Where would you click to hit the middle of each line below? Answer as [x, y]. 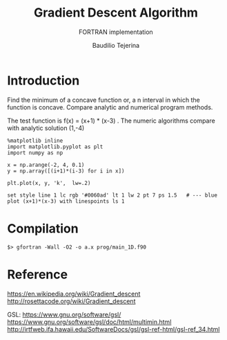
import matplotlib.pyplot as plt [55, 147]
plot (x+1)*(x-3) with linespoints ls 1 [66, 201]
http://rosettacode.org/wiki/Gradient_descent [71, 301]
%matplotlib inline [35, 141]
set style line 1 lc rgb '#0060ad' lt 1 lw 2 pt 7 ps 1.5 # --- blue [112, 195]
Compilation [43, 228]
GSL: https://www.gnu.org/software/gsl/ [64, 314]
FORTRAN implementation [116, 32]
